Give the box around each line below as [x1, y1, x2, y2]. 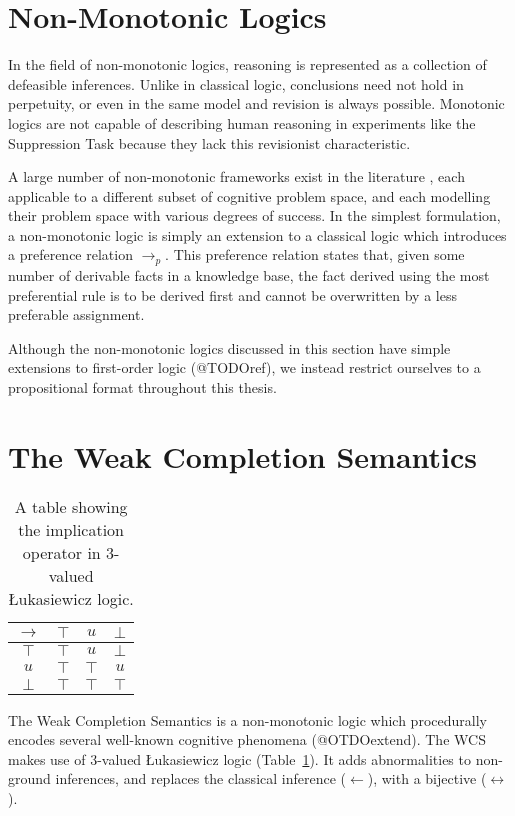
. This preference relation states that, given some [165, 244, 465, 265]
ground [8, 768, 51, 789]
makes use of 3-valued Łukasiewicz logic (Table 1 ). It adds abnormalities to [8, 748, 471, 769]
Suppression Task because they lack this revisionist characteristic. [8, 132, 411, 153]
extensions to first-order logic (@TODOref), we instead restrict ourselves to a [8, 357, 481, 378]
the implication [18, 517, 125, 541]
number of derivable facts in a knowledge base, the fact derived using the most [8, 264, 490, 285]
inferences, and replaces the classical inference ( [55, 768, 347, 789]
